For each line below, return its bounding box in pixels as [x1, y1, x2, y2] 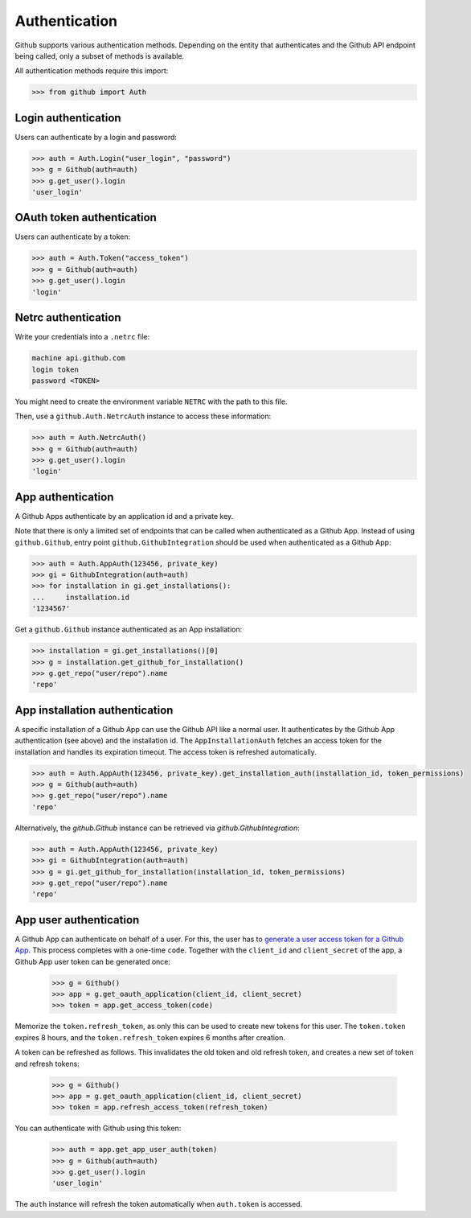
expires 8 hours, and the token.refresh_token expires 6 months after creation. [14, 1032, 285, 1042]
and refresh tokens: [14, 1059, 80, 1068]
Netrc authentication [14, 311, 121, 325]
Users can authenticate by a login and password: [14, 132, 177, 142]
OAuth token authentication [14, 211, 157, 224]
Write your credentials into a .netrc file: [14, 332, 150, 342]
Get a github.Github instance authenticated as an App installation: [14, 624, 243, 635]
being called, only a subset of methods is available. [14, 51, 185, 60]
